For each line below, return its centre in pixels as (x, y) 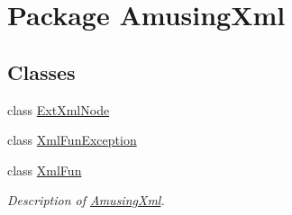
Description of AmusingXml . (86, 200)
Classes (41, 72)
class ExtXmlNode (59, 109)
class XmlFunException (72, 140)
